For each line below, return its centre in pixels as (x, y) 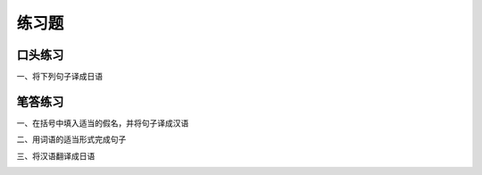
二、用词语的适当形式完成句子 (71, 139)
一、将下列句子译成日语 (59, 77)
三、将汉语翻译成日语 (56, 155)
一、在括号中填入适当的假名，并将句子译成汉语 (103, 123)
